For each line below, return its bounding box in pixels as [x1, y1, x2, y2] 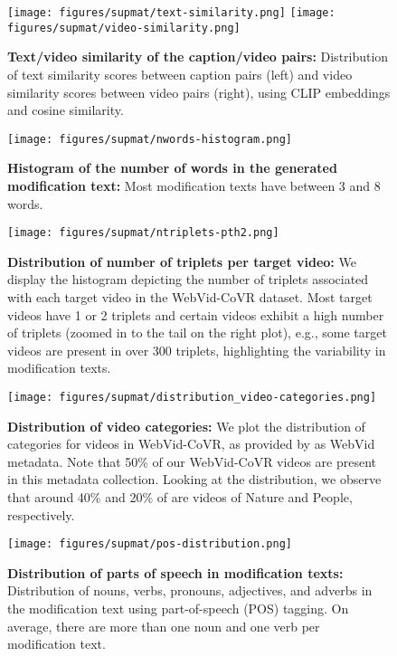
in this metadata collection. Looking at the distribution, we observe [7, 470, 382, 489]
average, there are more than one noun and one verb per [7, 616, 320, 635]
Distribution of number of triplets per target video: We [7, 252, 356, 271]
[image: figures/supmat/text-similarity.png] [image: [7, 6, 336, 19]
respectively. [7, 505, 75, 524]
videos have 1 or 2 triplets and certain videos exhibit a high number [7, 305, 384, 324]
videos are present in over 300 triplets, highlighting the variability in [7, 340, 386, 359]
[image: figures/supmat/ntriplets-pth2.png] [7, 226, 279, 240]
